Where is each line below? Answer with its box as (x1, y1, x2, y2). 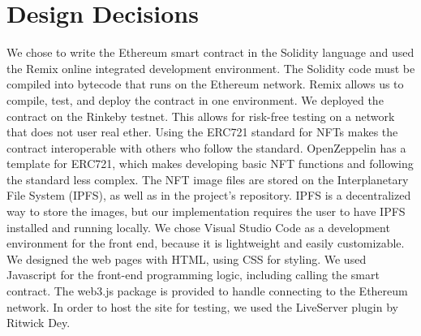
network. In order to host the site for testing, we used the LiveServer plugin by (6, 298, 398, 315)
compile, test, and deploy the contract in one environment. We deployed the (6, 91, 384, 108)
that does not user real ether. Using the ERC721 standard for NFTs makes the (6, 123, 398, 140)
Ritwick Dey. (6, 314, 71, 331)
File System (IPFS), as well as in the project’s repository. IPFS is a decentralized (6, 187, 411, 204)
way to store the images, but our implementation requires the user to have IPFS (6, 203, 406, 220)
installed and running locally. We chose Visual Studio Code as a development (6, 218, 390, 235)
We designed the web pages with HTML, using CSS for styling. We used (6, 250, 367, 267)
